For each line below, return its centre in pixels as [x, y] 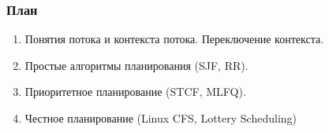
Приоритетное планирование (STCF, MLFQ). [135, 92]
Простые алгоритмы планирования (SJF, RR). [136, 65]
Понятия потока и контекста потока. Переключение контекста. [174, 39]
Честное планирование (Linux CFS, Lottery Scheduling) [161, 118]
